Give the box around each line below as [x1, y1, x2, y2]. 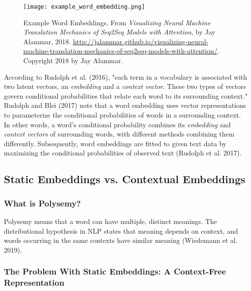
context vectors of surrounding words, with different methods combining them [4, 129, 234, 139]
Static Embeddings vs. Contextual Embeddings [4, 171, 246, 187]
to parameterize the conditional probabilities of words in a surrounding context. [4, 110, 241, 120]
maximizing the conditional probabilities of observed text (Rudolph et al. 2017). [4, 148, 242, 158]
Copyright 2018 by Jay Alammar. [23, 55, 123, 66]
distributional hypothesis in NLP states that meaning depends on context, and [4, 225, 238, 236]
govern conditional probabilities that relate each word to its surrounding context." [4, 90, 248, 101]
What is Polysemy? [4, 197, 81, 209]
